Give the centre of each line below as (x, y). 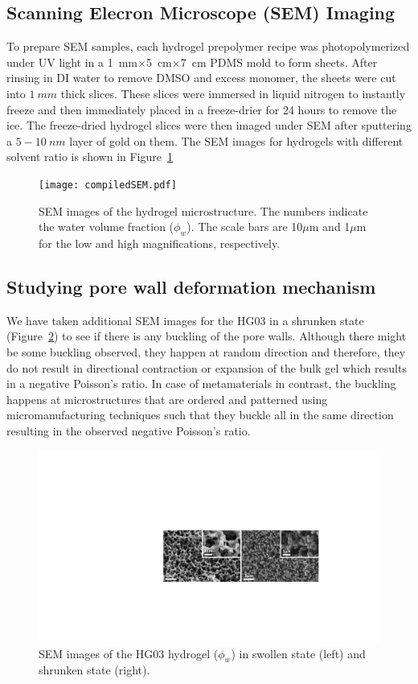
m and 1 (330, 227)
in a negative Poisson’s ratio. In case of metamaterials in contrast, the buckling (201, 383)
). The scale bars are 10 (245, 227)
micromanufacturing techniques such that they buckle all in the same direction (200, 415)
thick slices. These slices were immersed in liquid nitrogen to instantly (233, 93)
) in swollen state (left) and (298, 653)
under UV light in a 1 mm (72, 62)
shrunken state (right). (94, 670)
